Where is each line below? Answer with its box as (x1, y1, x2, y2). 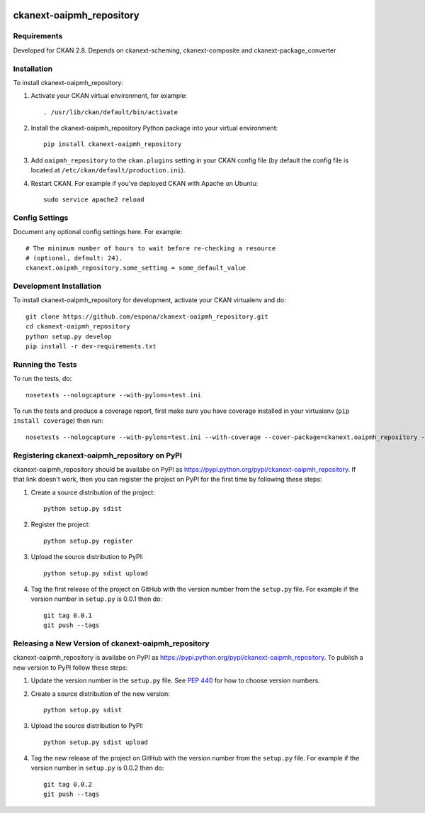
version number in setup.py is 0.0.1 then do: (30, 594, 163, 603)
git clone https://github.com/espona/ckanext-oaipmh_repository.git (25, 312, 268, 321)
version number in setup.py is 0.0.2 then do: (30, 763, 164, 773)
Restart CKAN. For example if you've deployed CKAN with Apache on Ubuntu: (30, 179, 259, 187)
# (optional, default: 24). (25, 254, 123, 262)
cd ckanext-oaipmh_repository (25, 323, 131, 331)
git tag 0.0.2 (43, 780, 92, 788)
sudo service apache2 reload (43, 196, 144, 204)
